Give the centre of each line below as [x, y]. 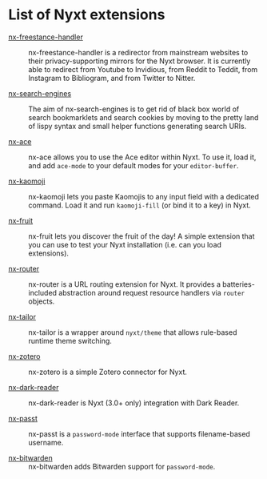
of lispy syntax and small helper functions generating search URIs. [137, 126]
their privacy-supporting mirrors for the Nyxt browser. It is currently [139, 61]
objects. [42, 301]
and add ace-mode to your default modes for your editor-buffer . [133, 165]
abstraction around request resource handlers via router [152, 292]
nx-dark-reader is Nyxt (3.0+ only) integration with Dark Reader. [134, 403]
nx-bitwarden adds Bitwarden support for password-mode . [122, 466]
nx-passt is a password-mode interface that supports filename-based [139, 433]
